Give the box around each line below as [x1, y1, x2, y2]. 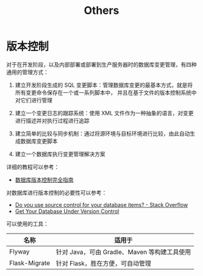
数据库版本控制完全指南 [14, 176, 74, 183]
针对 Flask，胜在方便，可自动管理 [56, 259, 152, 268]
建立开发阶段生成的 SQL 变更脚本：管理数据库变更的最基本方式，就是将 [14, 81, 193, 89]
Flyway [9, 247, 30, 255]
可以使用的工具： [6, 220, 49, 227]
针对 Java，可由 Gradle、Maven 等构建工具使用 [56, 247, 192, 256]
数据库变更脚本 [20, 137, 58, 144]
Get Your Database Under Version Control [14, 207, 120, 215]
